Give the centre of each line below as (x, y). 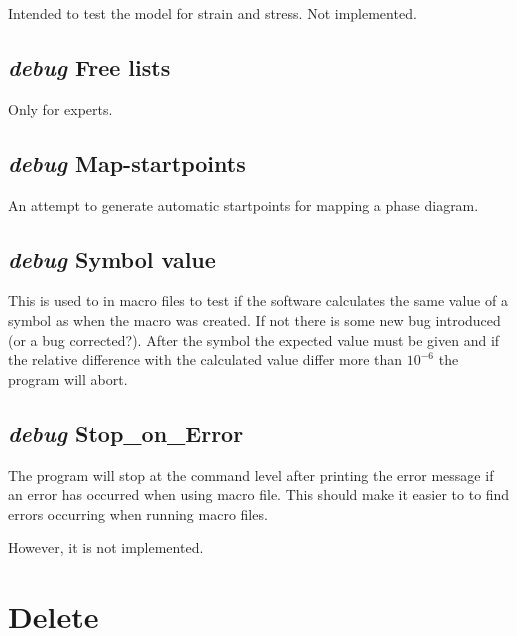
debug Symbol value (112, 258)
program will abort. (68, 378)
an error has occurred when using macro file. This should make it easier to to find (259, 494)
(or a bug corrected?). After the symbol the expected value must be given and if (254, 339)
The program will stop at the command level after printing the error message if (251, 474)
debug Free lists (89, 66)
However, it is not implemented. (106, 547)
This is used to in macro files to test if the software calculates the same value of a (258, 300)
